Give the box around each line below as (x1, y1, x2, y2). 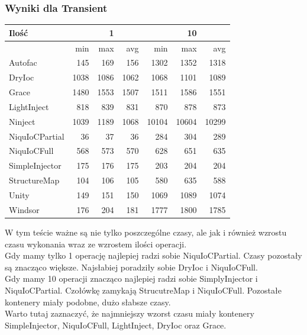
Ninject (9, 115, 35, 127)
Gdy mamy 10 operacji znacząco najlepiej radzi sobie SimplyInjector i (5, 272, 258, 285)
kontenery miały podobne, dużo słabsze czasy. (5, 295, 171, 308)
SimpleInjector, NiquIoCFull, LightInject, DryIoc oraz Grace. (5, 318, 227, 331)
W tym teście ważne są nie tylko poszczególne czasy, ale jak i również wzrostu (5, 226, 287, 238)
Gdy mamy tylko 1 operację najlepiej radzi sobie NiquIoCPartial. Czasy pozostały (5, 249, 302, 262)
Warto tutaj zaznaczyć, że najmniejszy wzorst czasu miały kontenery (5, 307, 254, 320)
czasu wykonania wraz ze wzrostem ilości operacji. (5, 237, 187, 250)
